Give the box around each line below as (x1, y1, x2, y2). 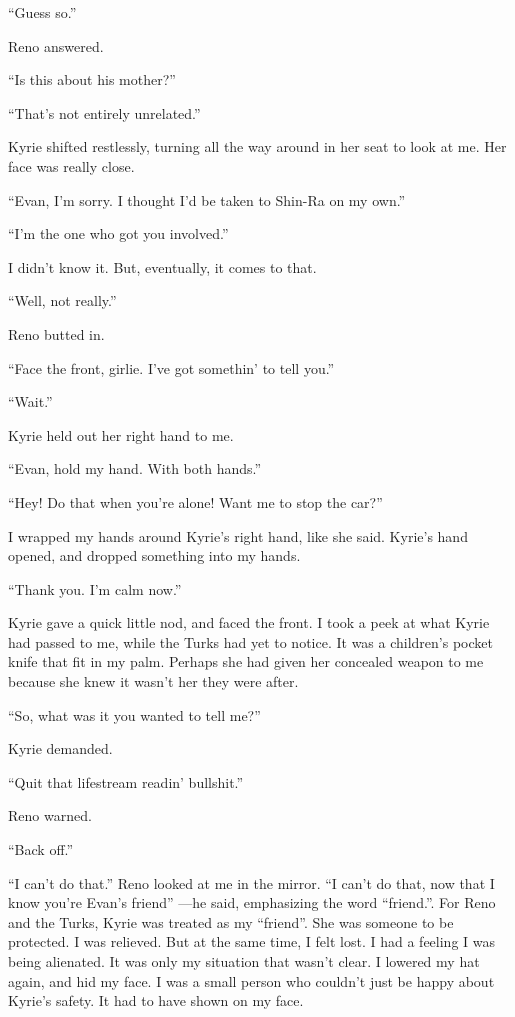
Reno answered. (8, 35, 104, 56)
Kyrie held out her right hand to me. (8, 424, 234, 445)
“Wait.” (8, 391, 53, 412)
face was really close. (8, 155, 135, 176)
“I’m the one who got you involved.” (8, 223, 229, 244)
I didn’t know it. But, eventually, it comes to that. (8, 256, 317, 277)
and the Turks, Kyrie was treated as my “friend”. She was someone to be (8, 911, 454, 932)
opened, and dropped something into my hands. (8, 545, 301, 566)
